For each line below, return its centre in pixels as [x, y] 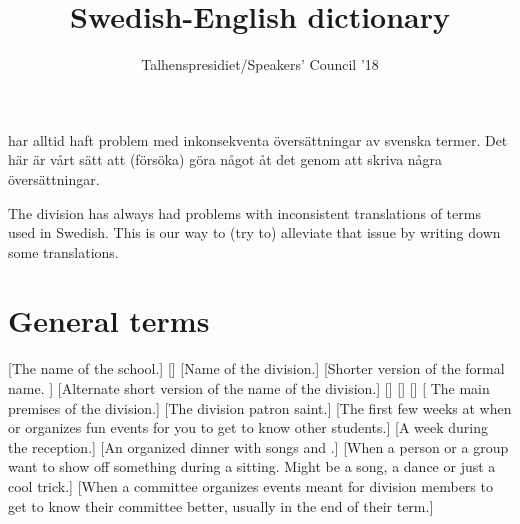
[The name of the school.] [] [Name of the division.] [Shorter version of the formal [256, 368]
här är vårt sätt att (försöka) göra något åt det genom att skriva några [225, 159]
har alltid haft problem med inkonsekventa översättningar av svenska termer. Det [258, 139]
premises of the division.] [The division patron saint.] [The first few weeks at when [260, 407]
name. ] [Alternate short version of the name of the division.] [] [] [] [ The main [249, 388]
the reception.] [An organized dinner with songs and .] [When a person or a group [258, 446]
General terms [109, 320]
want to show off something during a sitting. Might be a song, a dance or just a [252, 466]
